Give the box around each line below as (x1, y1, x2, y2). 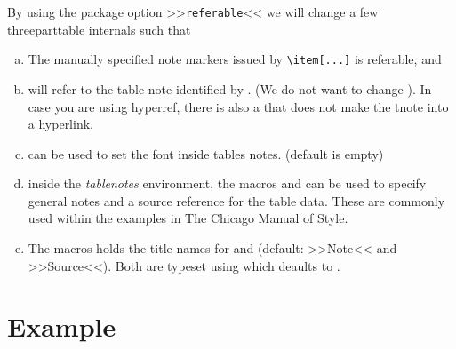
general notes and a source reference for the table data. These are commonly (28, 191, 445, 210)
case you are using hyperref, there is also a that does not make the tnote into (28, 97, 449, 115)
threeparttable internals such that (7, 20, 191, 38)
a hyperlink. (28, 115, 93, 133)
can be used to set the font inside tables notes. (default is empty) (28, 144, 384, 163)
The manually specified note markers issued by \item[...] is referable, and (28, 50, 442, 68)
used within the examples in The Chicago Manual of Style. (28, 209, 348, 227)
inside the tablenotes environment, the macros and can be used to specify (28, 174, 427, 193)
